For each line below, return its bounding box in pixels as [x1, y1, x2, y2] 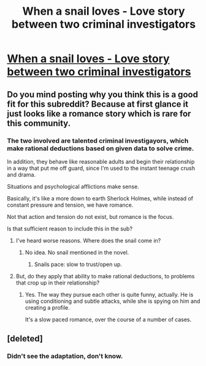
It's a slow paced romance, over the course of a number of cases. [25, 316, 192, 323]
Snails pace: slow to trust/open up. [34, 261, 122, 268]
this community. [7, 118, 71, 128]
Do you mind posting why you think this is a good [7, 89, 199, 99]
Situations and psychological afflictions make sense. [7, 183, 140, 190]
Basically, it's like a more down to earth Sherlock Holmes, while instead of [7, 194, 194, 202]
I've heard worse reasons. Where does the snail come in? [15, 237, 161, 244]
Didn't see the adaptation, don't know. [7, 352, 123, 360]
